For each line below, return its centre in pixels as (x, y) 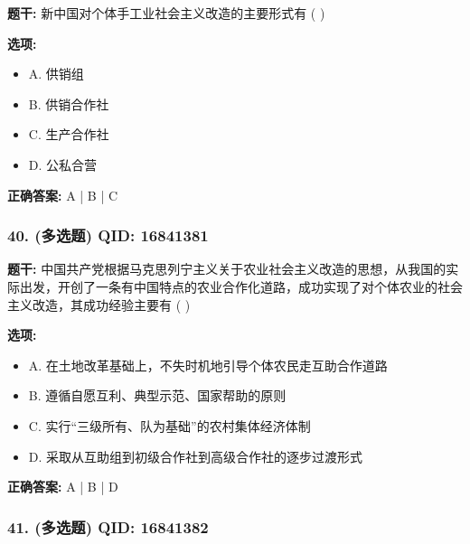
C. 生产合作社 (69, 134)
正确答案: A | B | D (63, 487)
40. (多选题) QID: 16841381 (108, 235)
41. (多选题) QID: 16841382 (108, 526)
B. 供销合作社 (69, 103)
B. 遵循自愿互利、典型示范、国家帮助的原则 (157, 395)
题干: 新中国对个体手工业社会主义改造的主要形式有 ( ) (166, 13)
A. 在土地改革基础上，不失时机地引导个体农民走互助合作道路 (208, 365)
